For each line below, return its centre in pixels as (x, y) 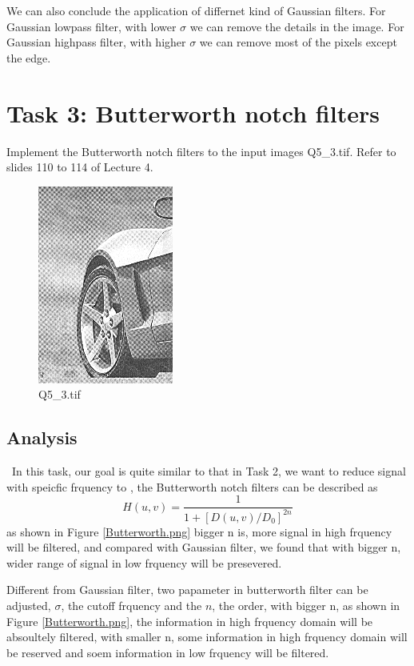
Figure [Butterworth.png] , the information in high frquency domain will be (190, 621)
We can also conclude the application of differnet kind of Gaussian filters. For (196, 10)
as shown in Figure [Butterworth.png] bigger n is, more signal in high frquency (199, 531)
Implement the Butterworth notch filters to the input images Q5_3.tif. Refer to (201, 151)
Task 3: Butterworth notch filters (193, 112)
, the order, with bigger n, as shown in (306, 606)
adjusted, (29, 606)
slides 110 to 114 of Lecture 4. (80, 167)
